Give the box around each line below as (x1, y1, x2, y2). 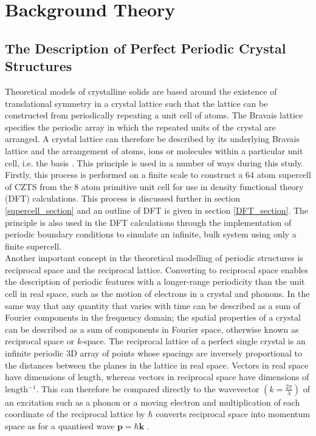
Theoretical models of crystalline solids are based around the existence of (5, 84, 277, 97)
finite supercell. (5, 239, 62, 252)
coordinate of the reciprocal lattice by (5, 407, 145, 420)
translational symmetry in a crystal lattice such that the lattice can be (5, 97, 268, 109)
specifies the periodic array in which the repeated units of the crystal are (5, 120, 276, 133)
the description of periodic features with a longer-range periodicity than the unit (5, 275, 305, 288)
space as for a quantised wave (5, 420, 115, 432)
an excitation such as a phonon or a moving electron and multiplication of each (5, 395, 300, 408)
